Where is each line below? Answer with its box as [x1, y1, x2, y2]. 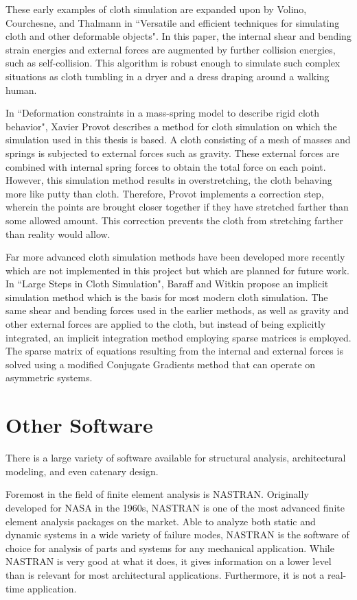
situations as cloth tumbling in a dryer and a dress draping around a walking [5, 69, 330, 83]
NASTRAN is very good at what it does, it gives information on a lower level [5, 554, 332, 568]
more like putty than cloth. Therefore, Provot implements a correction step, [5, 186, 324, 200]
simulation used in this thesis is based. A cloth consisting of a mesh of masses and [5, 132, 351, 147]
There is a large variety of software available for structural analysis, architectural [5, 451, 346, 465]
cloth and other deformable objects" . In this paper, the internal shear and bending [5, 29, 352, 43]
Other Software [5, 411, 153, 439]
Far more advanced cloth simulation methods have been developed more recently [5, 250, 345, 264]
